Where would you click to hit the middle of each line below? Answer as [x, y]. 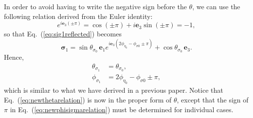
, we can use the [216, 6]
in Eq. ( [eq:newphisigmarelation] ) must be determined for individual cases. [122, 109]
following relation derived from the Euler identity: [78, 16]
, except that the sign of [213, 100]
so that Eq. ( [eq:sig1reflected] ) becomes [63, 34]
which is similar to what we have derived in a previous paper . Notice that [114, 90]
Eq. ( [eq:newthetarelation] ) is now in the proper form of [88, 100]
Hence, [14, 57]
